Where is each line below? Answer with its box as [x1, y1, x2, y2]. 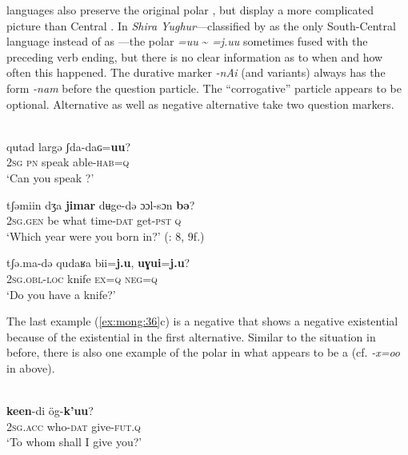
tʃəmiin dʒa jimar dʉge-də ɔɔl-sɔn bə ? [6, 196, 195, 213]
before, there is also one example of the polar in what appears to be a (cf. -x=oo [6, 344, 400, 361]
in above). [6, 359, 55, 376]
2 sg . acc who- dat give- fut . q [6, 417, 141, 434]
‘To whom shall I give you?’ [6, 433, 142, 450]
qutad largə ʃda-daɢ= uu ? [6, 138, 130, 154]
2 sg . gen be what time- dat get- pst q [6, 212, 182, 229]
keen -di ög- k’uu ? [6, 402, 94, 419]
